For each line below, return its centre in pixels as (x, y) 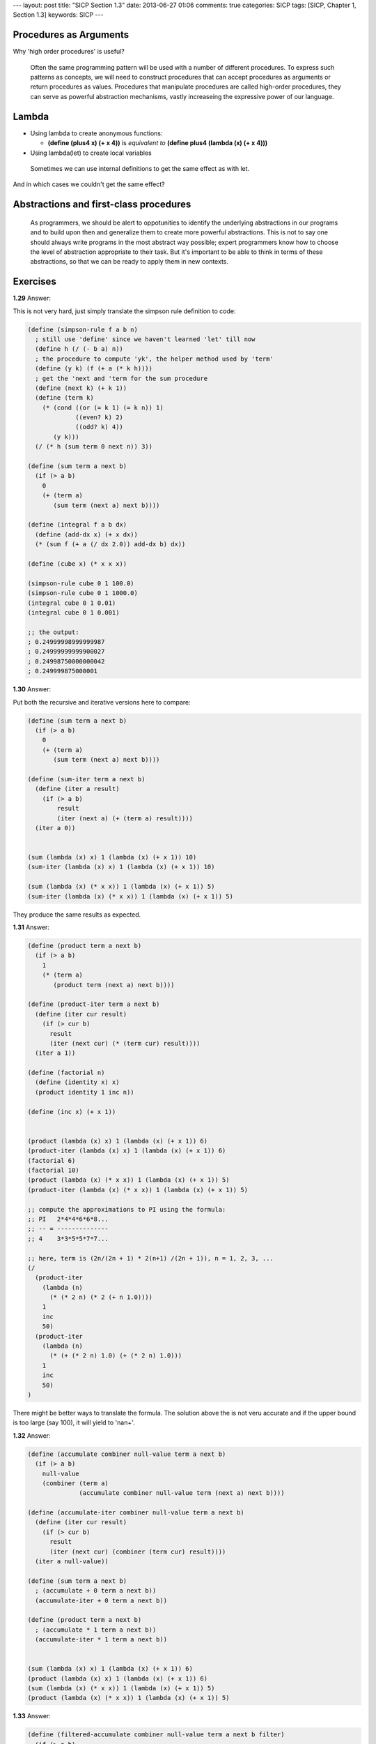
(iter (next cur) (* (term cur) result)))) (125, 1043)
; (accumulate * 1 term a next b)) (96, 1630)
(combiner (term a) (76, 1483)
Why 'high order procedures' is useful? (69, 52)
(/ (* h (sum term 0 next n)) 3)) (94, 447)
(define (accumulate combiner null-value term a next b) (127, 1454)
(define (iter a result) (77, 789)
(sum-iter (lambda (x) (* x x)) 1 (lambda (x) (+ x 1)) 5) (130, 896)
